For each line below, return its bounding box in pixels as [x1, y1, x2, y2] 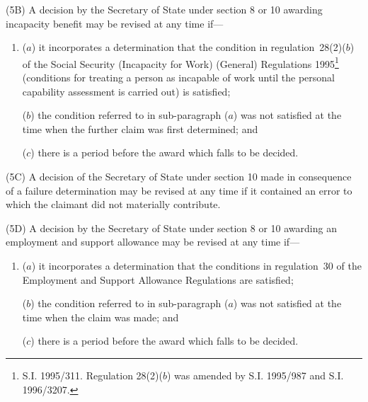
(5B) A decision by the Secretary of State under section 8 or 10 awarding [6, 2, 323, 16]
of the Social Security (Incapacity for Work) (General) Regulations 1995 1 [22, 54, 339, 71]
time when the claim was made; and [22, 309, 179, 324]
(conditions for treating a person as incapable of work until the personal [22, 70, 335, 85]
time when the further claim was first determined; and [22, 121, 258, 136]
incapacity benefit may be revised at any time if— [6, 16, 224, 30]
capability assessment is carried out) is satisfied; [22, 84, 231, 98]
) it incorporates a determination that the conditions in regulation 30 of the [31, 258, 362, 272]
